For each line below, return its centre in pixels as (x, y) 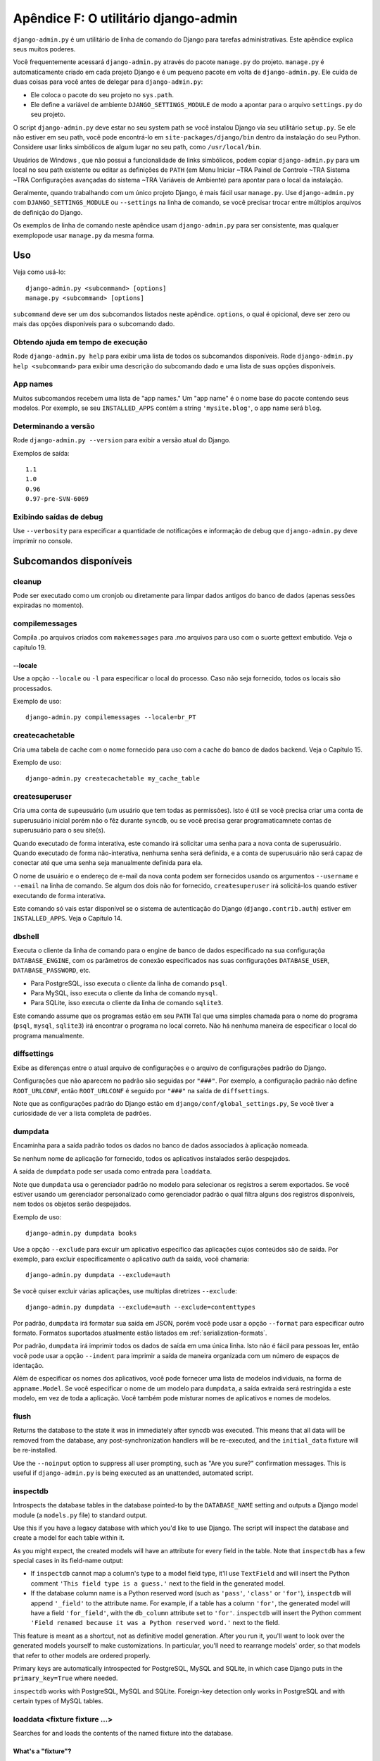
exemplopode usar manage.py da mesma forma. (84, 235)
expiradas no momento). (49, 605)
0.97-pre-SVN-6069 (57, 499)
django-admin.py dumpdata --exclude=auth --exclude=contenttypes (141, 1307)
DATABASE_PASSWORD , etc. (52, 970)
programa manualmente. (49, 1035)
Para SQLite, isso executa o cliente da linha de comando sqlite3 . (127, 1003)
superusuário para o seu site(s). (59, 830)
